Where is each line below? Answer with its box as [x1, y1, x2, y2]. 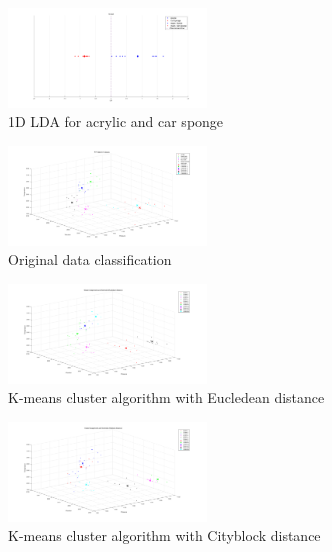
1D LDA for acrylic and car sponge [8, 111, 224, 132]
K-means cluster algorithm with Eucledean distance [8, 387, 325, 408]
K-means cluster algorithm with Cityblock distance [8, 525, 321, 546]
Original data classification [8, 249, 172, 270]
